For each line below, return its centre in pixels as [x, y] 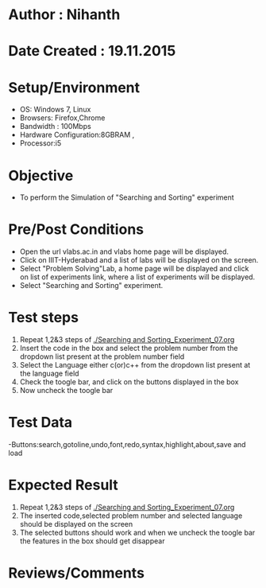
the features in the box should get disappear [92, 541]
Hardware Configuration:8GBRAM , [77, 135]
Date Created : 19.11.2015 [92, 51]
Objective [41, 175]
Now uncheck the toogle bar [66, 391]
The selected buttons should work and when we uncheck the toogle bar [137, 532]
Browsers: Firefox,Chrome [62, 118]
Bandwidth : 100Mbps [55, 127]
